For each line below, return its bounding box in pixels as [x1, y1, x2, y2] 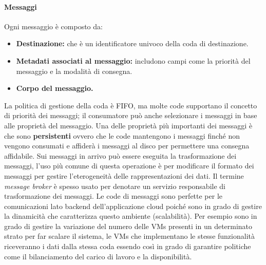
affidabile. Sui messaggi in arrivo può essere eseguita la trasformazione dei [4, 150, 237, 161]
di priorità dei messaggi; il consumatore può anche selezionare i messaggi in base [4, 110, 257, 121]
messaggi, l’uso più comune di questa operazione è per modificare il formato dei [4, 160, 254, 171]
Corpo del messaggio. [16, 83, 93, 93]
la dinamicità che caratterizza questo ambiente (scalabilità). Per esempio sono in [4, 211, 257, 221]
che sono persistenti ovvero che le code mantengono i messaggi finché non [4, 130, 240, 141]
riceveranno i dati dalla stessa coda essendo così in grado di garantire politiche [4, 241, 251, 252]
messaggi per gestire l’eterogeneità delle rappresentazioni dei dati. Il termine [4, 170, 244, 181]
